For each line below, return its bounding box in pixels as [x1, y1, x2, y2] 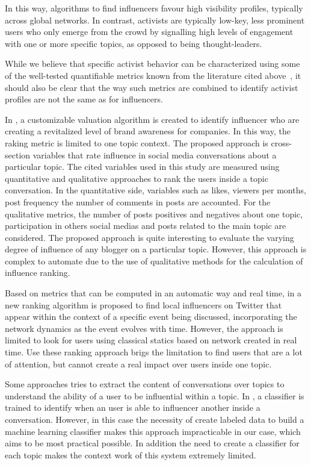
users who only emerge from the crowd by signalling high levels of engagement [5, 25, 294, 38]
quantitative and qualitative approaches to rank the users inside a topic [5, 172, 268, 184]
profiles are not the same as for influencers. [5, 93, 163, 105]
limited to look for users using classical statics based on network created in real [5, 334, 297, 346]
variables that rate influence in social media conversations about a [32, 148, 277, 161]
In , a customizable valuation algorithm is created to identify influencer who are [5, 113, 300, 125]
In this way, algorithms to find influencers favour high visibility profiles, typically [5, 2, 303, 14]
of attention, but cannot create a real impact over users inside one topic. [5, 357, 272, 370]
